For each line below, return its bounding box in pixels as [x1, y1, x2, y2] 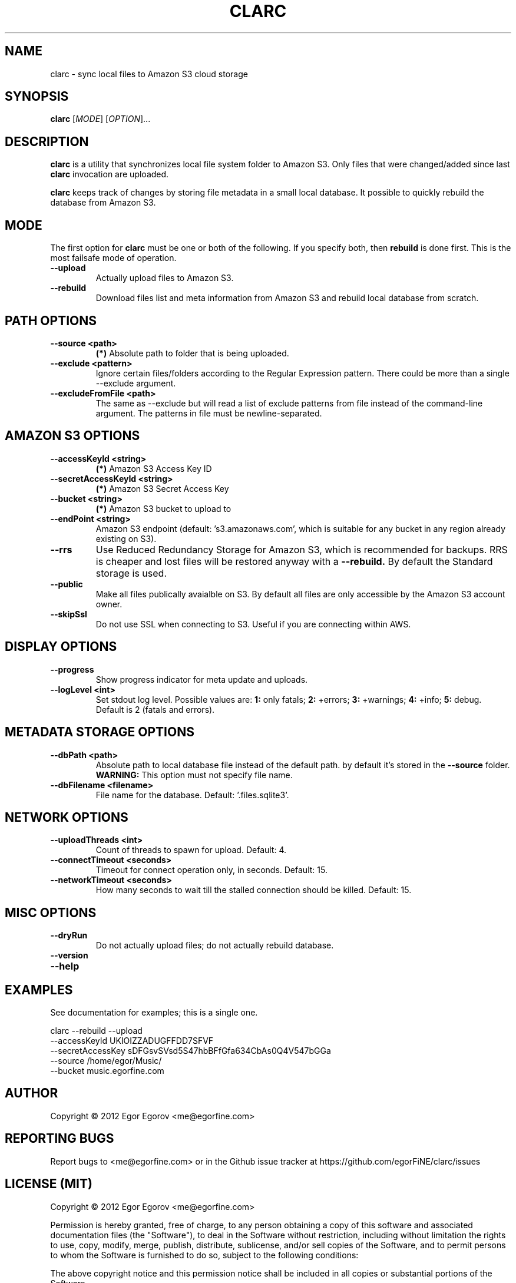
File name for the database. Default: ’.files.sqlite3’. [95, 789, 289, 800]
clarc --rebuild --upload [50, 1026, 143, 1036]
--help [50, 960, 80, 973]
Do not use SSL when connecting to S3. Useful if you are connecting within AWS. [95, 619, 411, 629]
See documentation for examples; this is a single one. [50, 1007, 258, 1018]
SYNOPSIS [5, 89, 69, 104]
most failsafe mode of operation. [50, 253, 177, 263]
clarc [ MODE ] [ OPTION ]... [50, 114, 151, 124]
